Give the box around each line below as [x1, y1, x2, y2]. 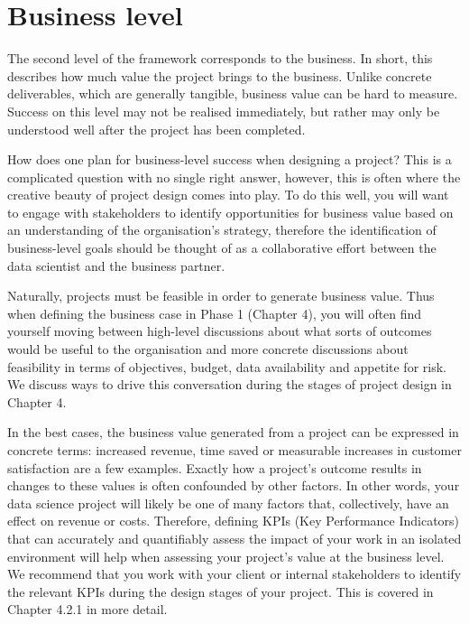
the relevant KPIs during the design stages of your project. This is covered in [7, 582, 434, 601]
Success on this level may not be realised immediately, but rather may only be [7, 101, 440, 120]
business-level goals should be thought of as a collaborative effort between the [7, 238, 437, 257]
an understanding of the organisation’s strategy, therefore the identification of [7, 220, 437, 239]
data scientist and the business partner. [7, 256, 225, 275]
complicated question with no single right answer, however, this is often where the [7, 167, 461, 186]
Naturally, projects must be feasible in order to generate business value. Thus [7, 286, 435, 305]
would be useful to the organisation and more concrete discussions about [7, 340, 409, 359]
